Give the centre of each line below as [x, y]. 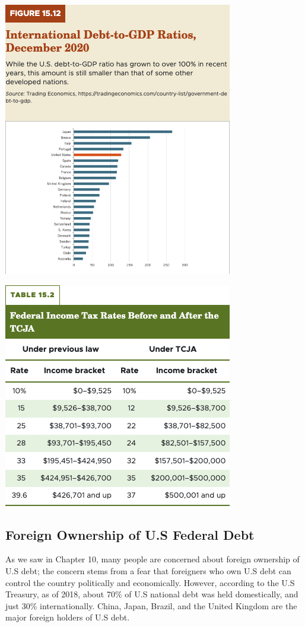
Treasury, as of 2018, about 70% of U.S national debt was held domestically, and [152, 594]
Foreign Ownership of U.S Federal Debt [130, 534]
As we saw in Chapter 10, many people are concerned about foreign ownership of [152, 559]
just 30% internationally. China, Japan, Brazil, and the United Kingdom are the [151, 605]
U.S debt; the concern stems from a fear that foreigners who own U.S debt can [148, 570]
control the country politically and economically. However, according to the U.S [150, 582]
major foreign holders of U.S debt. [68, 617]
